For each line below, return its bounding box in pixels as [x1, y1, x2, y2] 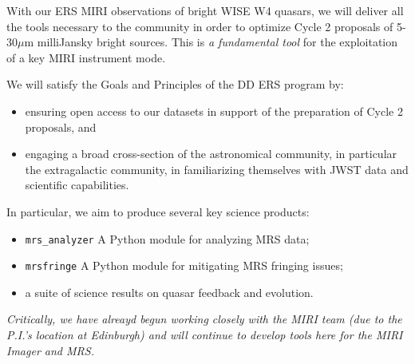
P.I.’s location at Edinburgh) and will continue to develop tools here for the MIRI [6, 326, 403, 343]
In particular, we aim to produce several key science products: [6, 203, 310, 220]
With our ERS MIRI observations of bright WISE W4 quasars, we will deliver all [6, 2, 404, 18]
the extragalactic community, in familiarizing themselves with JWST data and [25, 160, 409, 177]
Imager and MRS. [6, 342, 94, 358]
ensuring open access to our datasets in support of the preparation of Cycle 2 [25, 102, 403, 119]
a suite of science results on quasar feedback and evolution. [25, 283, 314, 300]
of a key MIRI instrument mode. [6, 49, 166, 65]
